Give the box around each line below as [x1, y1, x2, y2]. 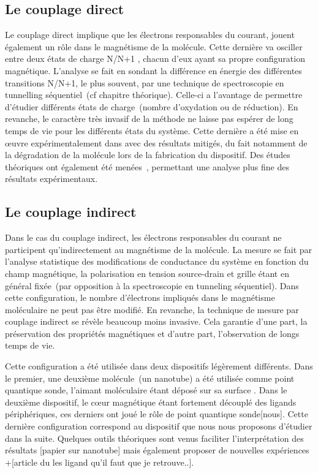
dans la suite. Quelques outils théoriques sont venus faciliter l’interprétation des [5, 431, 304, 444]
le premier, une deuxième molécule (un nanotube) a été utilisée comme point [5, 371, 295, 384]
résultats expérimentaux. [5, 172, 98, 185]
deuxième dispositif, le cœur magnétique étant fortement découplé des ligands [5, 395, 297, 408]
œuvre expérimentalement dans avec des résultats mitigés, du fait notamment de [5, 136, 308, 149]
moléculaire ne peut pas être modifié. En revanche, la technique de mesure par [5, 303, 299, 316]
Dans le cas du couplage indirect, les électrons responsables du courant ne [5, 231, 282, 244]
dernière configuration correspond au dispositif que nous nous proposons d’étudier [5, 420, 312, 433]
